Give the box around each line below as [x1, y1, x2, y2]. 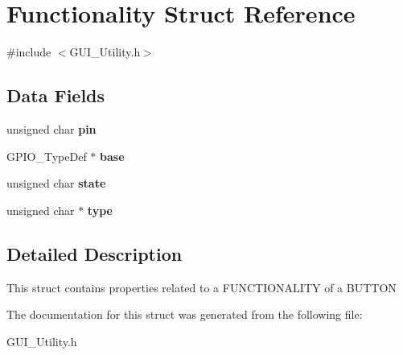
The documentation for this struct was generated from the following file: [6, 306, 363, 323]
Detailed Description [6, 241, 183, 266]
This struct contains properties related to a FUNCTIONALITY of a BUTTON [6, 279, 397, 295]
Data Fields [6, 83, 105, 108]
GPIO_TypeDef [6, 147, 87, 164]
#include [6, 43, 51, 60]
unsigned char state [6, 175, 106, 192]
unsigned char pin [6, 120, 97, 137]
